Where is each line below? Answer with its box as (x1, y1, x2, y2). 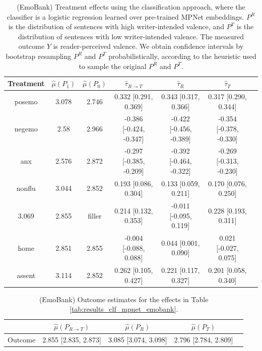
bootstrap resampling (6, 50, 72, 61)
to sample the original (79, 60, 147, 71)
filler (88, 210, 102, 221)
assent (17, 269, 36, 280)
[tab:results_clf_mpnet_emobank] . (69, 304, 178, 314)
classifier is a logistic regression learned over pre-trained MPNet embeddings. (7, 11, 244, 22)
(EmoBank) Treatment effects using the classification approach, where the (17, 2, 245, 12)
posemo (14, 96, 38, 106)
